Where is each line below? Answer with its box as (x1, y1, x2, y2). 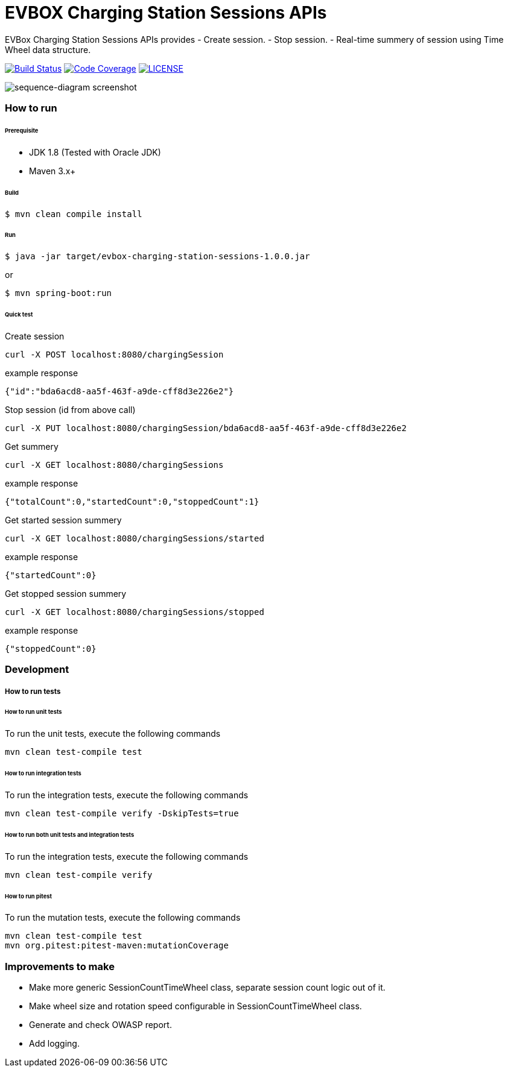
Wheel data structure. (5, 44, 91, 55)
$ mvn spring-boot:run (5, 288, 112, 298)
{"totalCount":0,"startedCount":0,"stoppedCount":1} (5, 496, 259, 506)
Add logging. (29, 1038, 80, 1049)
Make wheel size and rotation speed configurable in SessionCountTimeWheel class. (29, 1001, 362, 1012)
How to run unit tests (5, 708, 62, 716)
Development (5, 663, 69, 676)
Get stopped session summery (5, 588, 127, 599)
